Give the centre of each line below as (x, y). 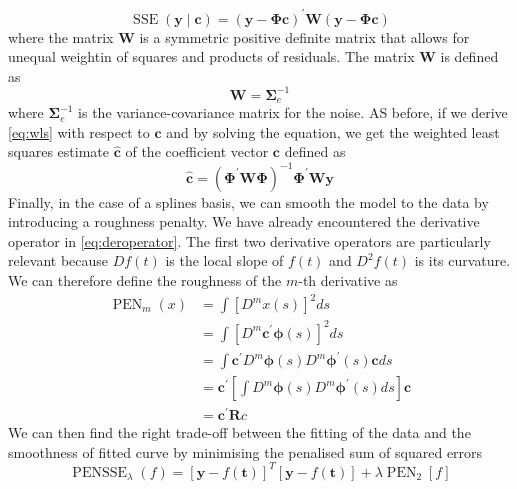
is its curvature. (462, 260)
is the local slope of (224, 260)
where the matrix (61, 36)
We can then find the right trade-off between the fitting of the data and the (239, 432)
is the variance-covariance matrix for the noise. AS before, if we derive (293, 112)
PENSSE (100, 472)
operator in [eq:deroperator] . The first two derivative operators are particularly (249, 240)
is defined (469, 56)
